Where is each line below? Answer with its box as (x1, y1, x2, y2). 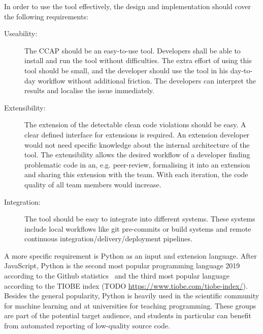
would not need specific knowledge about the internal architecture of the (24, 139, 250, 150)
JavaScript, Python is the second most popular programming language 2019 (4, 260, 240, 271)
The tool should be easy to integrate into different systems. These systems (24, 213, 255, 224)
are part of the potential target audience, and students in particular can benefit (4, 310, 251, 321)
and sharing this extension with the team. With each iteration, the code (24, 169, 248, 180)
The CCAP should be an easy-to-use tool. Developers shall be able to (24, 45, 241, 55)
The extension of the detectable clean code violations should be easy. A (24, 119, 246, 130)
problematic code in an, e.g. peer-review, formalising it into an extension (24, 159, 250, 170)
